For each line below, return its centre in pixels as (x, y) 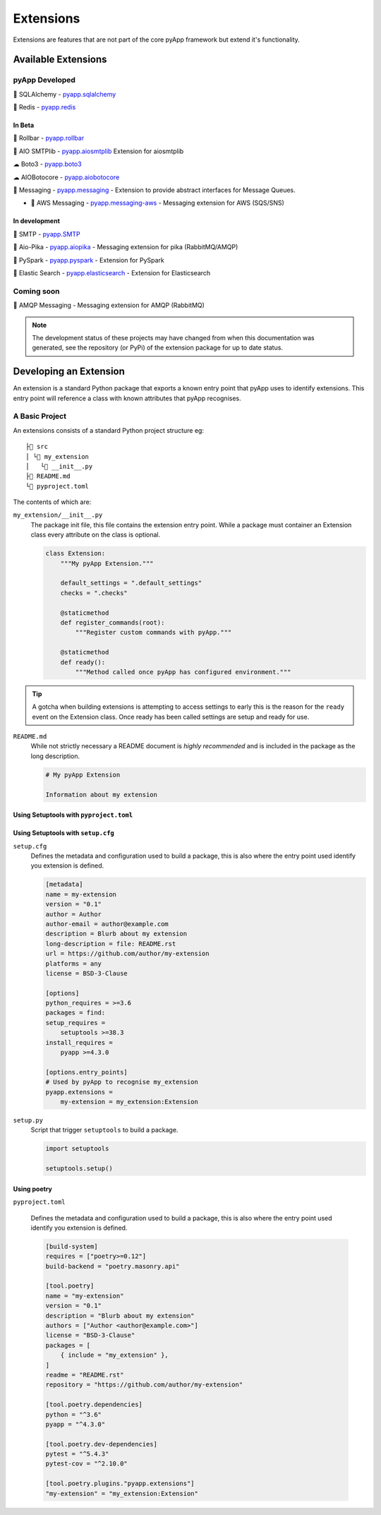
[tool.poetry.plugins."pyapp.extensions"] (120, 1484)
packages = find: (75, 1013)
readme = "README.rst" (85, 1375)
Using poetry (32, 1189)
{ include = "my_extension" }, (114, 1355)
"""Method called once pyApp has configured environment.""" (183, 672)
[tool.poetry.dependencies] (94, 1405)
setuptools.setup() (79, 1169)
